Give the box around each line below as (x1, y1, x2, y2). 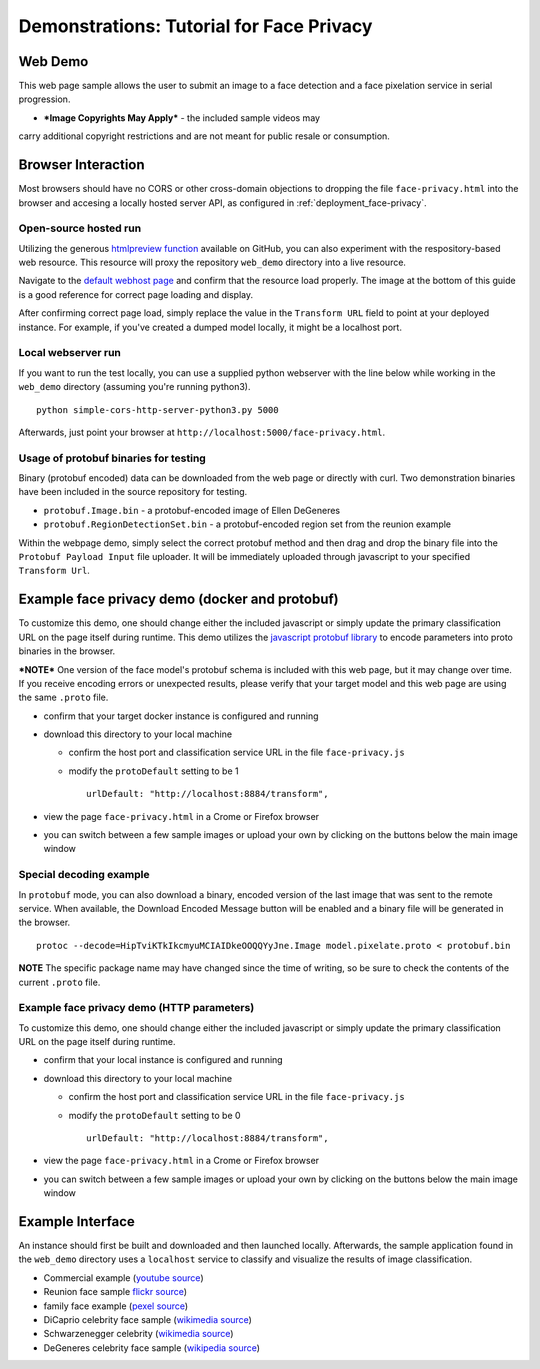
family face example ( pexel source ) (43, 1300, 189, 1312)
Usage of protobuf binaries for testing (18, 451, 207, 465)
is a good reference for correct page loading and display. (18, 288, 254, 300)
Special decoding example (18, 868, 150, 882)
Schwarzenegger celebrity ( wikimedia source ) (43, 1328, 234, 1340)
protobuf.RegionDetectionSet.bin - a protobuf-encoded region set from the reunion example (43, 518, 452, 530)
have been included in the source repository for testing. (18, 486, 248, 498)
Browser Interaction (18, 156, 145, 174)
